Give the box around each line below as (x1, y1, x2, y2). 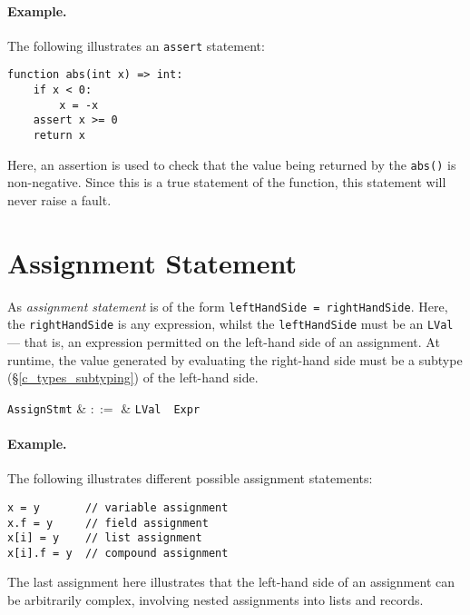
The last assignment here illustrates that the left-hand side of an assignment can (7, 572, 455, 591)
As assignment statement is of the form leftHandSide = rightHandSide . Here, (7, 296, 448, 315)
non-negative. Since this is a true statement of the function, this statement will (7, 173, 446, 192)
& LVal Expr (121, 398, 201, 417)
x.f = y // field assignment (7, 516, 209, 530)
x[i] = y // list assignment (7, 531, 202, 545)
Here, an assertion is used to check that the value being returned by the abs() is (7, 154, 456, 174)
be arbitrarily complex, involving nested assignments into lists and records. (7, 590, 424, 610)
